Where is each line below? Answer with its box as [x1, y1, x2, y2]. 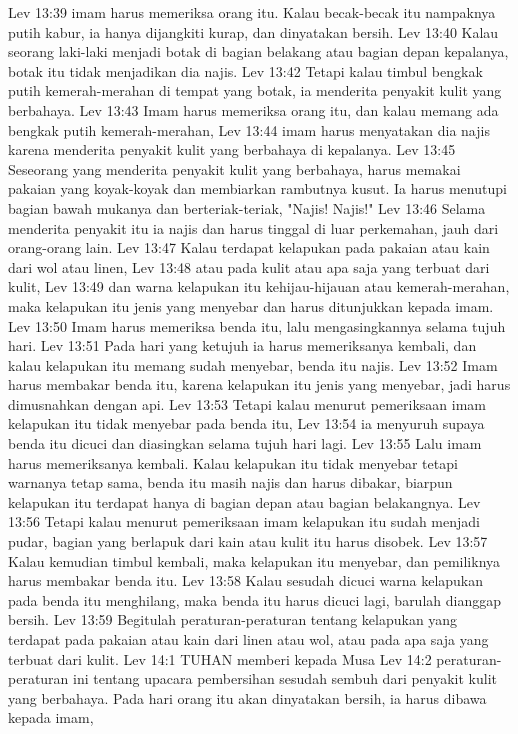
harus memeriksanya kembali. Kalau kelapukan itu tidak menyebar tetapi [8, 452, 458, 473]
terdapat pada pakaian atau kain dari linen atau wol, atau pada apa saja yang [8, 629, 489, 649]
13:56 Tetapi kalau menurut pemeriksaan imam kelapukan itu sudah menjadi [8, 511, 480, 532]
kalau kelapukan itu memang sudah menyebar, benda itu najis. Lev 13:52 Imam [8, 354, 498, 375]
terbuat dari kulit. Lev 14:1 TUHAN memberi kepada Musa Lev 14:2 [8, 648, 432, 669]
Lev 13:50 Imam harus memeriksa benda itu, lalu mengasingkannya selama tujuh [8, 315, 506, 336]
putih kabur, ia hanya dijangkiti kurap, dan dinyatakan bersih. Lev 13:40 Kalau [8, 21, 499, 42]
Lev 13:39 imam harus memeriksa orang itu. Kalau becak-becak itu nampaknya [8, 2, 496, 22]
